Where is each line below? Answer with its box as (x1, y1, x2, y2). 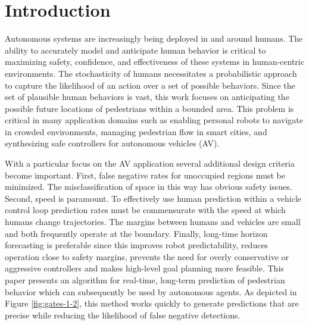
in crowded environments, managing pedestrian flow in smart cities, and (5, 125, 267, 137)
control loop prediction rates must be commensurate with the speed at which (5, 204, 286, 216)
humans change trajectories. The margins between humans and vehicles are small (5, 215, 301, 228)
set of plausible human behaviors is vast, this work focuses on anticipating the (5, 90, 289, 103)
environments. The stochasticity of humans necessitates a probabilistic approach (5, 67, 297, 79)
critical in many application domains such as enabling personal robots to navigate (5, 114, 304, 126)
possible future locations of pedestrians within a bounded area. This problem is (5, 102, 294, 114)
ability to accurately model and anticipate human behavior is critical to (5, 43, 266, 56)
